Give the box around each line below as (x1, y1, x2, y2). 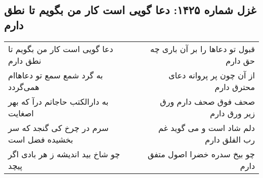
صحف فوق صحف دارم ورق (160, 95, 255, 107)
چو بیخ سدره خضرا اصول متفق (147, 148, 255, 160)
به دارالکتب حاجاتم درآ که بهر (8, 95, 109, 107)
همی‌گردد (8, 80, 39, 93)
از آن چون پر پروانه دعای (168, 69, 255, 81)
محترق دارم (214, 80, 255, 93)
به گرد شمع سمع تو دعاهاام (8, 69, 103, 81)
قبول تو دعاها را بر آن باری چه (150, 42, 255, 55)
